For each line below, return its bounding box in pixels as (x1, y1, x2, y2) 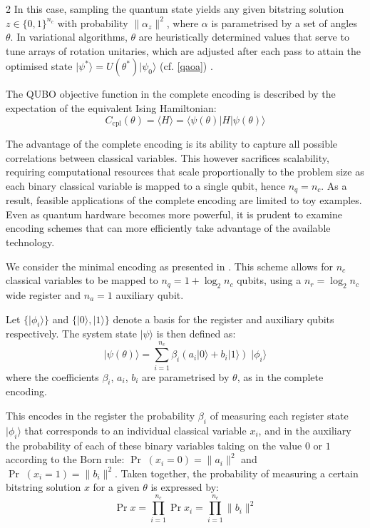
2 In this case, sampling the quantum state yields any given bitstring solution (6, 1, 344, 16)
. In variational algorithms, (10, 29, 128, 44)
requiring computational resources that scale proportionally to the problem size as (6, 164, 364, 179)
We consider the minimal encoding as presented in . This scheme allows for (6, 258, 334, 273)
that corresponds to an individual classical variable (24, 422, 247, 437)
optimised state (6, 59, 73, 73)
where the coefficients (6, 369, 99, 384)
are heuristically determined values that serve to (138, 29, 349, 44)
